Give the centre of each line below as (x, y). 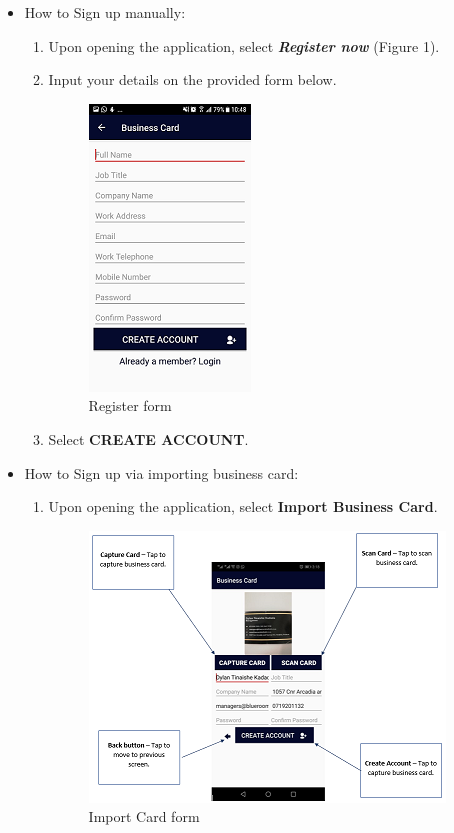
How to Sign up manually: (105, 12)
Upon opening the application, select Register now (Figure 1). (244, 45)
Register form (130, 405)
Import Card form (144, 816)
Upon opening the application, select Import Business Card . (243, 506)
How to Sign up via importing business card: (161, 472)
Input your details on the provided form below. (192, 79)
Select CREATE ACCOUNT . (148, 438)
